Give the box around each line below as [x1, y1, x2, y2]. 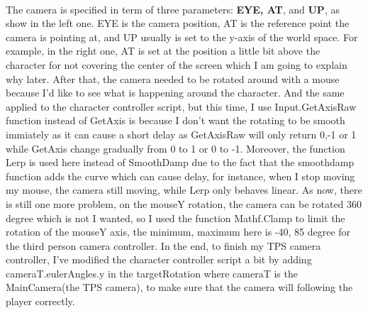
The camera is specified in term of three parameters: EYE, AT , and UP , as [6, 1, 340, 16]
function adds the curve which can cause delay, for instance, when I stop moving [6, 168, 355, 183]
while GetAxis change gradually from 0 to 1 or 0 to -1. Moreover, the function [6, 141, 345, 155]
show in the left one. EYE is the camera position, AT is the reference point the [6, 16, 350, 31]
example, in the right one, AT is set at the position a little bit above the [6, 43, 320, 58]
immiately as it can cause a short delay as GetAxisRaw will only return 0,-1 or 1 [6, 126, 357, 141]
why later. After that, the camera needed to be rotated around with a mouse [6, 71, 340, 86]
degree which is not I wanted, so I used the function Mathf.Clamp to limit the [6, 210, 345, 225]
